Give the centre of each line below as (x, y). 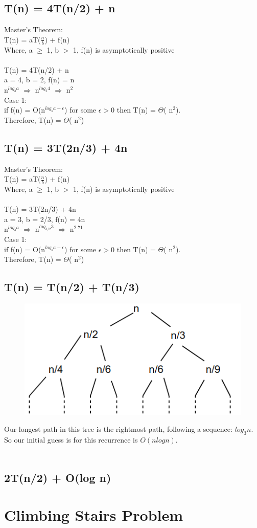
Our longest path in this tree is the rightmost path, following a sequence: (118, 429)
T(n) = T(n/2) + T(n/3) (72, 287)
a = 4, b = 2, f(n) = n (39, 80)
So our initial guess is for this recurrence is (71, 440)
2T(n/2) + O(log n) (58, 477)
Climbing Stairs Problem (94, 515)
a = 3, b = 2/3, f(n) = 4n (45, 219)
